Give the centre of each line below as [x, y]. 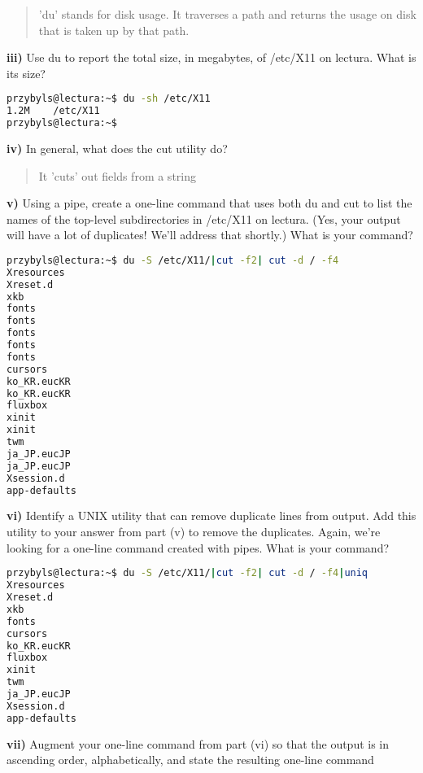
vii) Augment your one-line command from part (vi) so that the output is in [198, 743]
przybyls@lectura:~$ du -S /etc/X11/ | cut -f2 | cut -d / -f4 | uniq [188, 573]
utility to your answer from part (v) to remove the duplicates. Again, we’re [194, 532]
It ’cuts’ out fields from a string [117, 175]
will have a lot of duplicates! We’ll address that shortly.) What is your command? [210, 235]
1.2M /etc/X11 [53, 111]
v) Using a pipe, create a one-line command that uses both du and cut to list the [209, 203]
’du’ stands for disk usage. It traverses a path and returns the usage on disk [227, 14]
